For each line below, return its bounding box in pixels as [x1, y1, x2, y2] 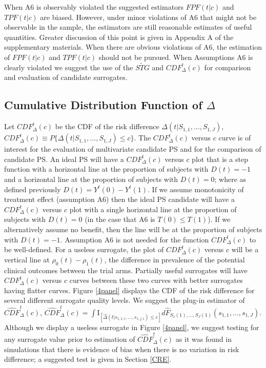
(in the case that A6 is [85, 214, 155, 224]
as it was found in [175, 334, 232, 344]
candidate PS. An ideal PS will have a [4, 153, 124, 164]
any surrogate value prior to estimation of [4, 334, 135, 344]
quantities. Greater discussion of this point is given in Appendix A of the [4, 31, 234, 42]
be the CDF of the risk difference [55, 121, 159, 132]
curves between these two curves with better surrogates [69, 275, 243, 285]
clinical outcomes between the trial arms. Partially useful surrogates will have [4, 264, 248, 275]
